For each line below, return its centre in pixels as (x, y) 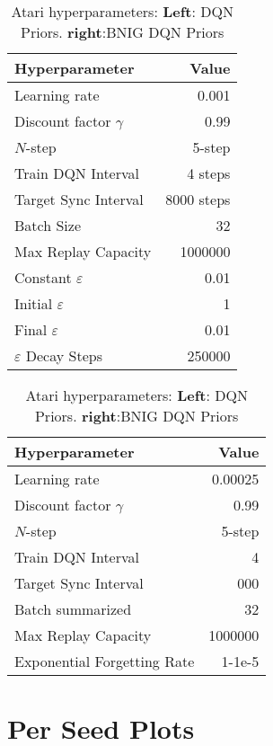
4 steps (209, 173)
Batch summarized (73, 609)
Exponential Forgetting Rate (105, 661)
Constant (43, 277)
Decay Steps (64, 355)
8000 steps (198, 199)
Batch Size (48, 225)
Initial (34, 303)
